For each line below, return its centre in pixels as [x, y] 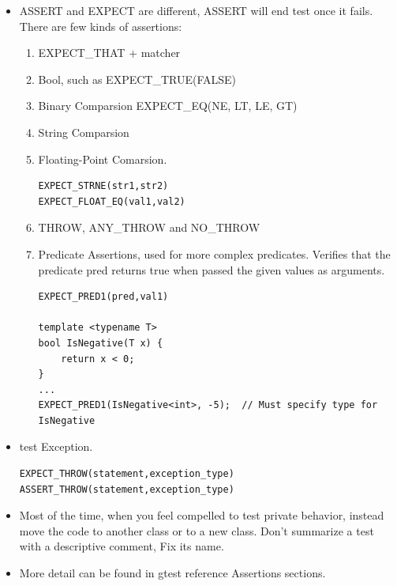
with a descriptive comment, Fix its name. [122, 546]
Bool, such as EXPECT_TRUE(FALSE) [137, 79]
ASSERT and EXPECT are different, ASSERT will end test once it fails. [196, 10]
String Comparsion [84, 132]
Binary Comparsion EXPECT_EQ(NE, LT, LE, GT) [168, 106]
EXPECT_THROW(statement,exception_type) [127, 474]
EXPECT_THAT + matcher [109, 53]
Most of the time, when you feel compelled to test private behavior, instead [202, 515]
